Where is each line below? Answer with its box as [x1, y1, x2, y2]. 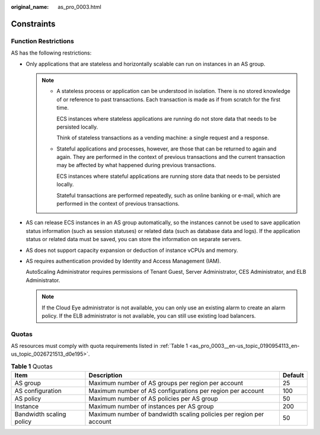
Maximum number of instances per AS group [88, 402, 215, 411]
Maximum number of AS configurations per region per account [88, 387, 264, 395]
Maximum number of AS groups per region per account [88, 379, 244, 388]
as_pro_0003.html [57, 4, 102, 10]
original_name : [11, 4, 49, 10]
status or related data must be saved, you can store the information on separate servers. [25, 236, 242, 243]
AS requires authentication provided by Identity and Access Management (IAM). [25, 257, 222, 264]
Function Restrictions [11, 37, 74, 45]
